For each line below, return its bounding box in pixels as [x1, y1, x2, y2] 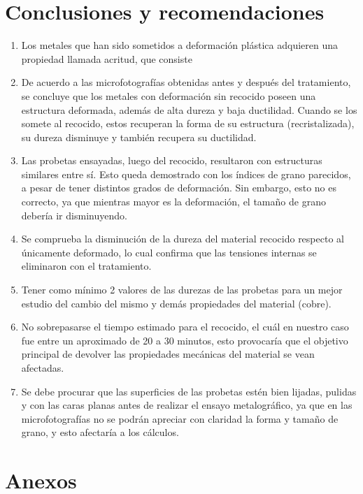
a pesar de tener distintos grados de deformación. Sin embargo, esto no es [21, 180, 336, 195]
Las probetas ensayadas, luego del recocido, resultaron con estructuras [21, 153, 322, 168]
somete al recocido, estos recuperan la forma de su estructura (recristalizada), [21, 116, 355, 131]
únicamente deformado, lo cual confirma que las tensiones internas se [21, 245, 317, 259]
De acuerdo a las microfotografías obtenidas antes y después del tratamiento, [21, 75, 351, 89]
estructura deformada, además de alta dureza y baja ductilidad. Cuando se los [21, 102, 357, 117]
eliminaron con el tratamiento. [21, 259, 152, 273]
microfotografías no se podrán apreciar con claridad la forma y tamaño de [21, 411, 339, 426]
